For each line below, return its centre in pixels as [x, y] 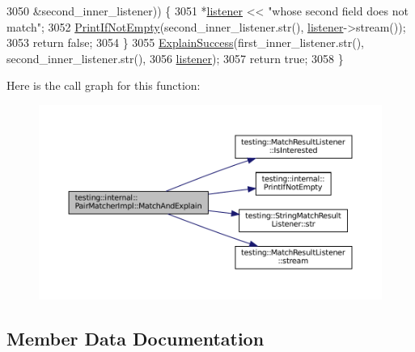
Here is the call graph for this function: [104, 85]
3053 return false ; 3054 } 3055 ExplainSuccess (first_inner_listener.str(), [185, 42]
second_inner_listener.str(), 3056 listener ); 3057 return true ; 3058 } [175, 58]
